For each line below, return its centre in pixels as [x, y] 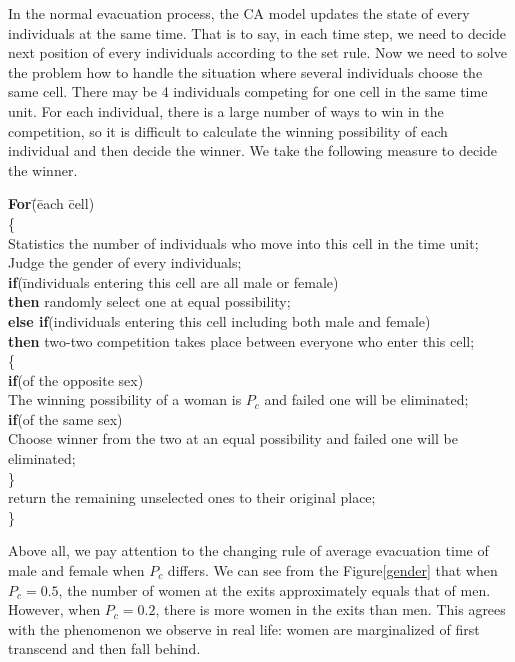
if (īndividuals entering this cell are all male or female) [173, 281]
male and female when [76, 570]
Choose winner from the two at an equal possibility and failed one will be [233, 438]
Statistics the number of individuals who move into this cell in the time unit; [243, 242]
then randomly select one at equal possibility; [149, 301]
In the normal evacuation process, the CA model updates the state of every [239, 13]
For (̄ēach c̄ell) [51, 203]
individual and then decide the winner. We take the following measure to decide [253, 150]
